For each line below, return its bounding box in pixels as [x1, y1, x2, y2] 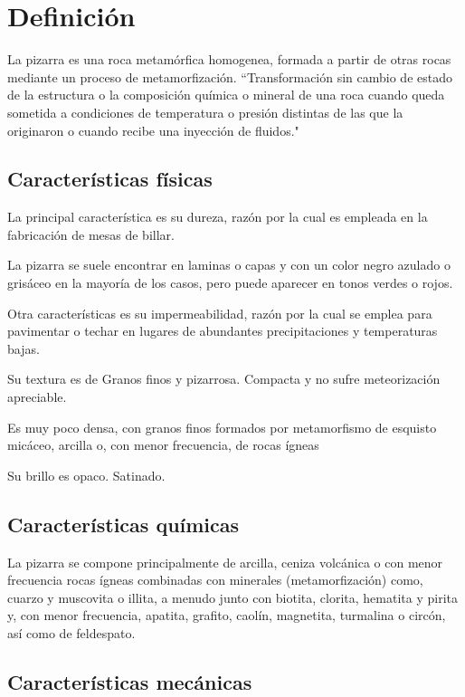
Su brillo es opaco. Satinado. [7, 465, 166, 484]
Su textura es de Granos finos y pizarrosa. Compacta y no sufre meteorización [7, 369, 441, 388]
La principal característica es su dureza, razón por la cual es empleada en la [7, 207, 428, 226]
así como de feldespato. [7, 624, 136, 642]
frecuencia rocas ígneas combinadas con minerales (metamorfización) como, [7, 570, 423, 589]
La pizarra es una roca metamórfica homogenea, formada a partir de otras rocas [7, 50, 451, 69]
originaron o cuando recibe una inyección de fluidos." [7, 120, 299, 139]
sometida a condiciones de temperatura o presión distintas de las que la [7, 102, 403, 121]
